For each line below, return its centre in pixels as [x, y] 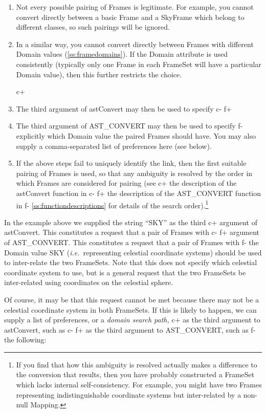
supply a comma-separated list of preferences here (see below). [114, 146]
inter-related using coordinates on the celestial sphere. [89, 282]
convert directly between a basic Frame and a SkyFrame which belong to [130, 17]
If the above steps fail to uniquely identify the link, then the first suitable [131, 163]
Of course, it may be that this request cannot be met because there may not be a [132, 299]
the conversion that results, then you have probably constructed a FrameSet [135, 374]
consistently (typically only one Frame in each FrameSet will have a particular [139, 64]
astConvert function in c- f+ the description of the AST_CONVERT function [139, 193]
